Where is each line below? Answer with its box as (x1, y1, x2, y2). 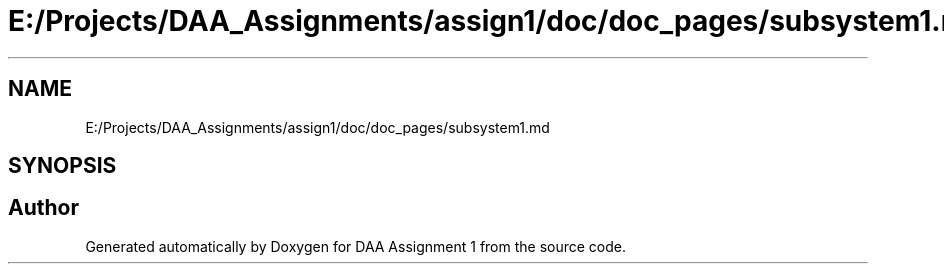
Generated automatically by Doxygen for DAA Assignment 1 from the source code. (85, 237, 627, 255)
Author (8, 195, 79, 221)
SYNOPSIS (8, 153, 117, 179)
